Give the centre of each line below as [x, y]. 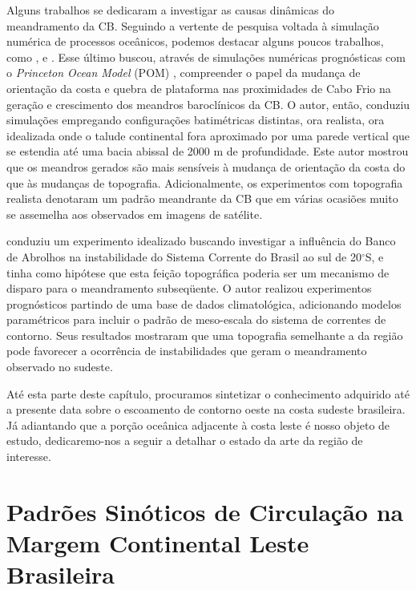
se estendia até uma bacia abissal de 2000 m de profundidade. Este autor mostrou [208, 151]
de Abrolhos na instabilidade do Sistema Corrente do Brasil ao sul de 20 [184, 256]
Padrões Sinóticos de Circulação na [205, 511]
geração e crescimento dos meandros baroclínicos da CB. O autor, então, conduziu [208, 104]
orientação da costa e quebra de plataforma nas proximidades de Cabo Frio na [199, 88]
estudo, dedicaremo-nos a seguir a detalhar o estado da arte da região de [185, 440]
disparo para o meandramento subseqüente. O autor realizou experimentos [189, 288]
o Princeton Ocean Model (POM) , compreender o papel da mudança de [184, 73]
